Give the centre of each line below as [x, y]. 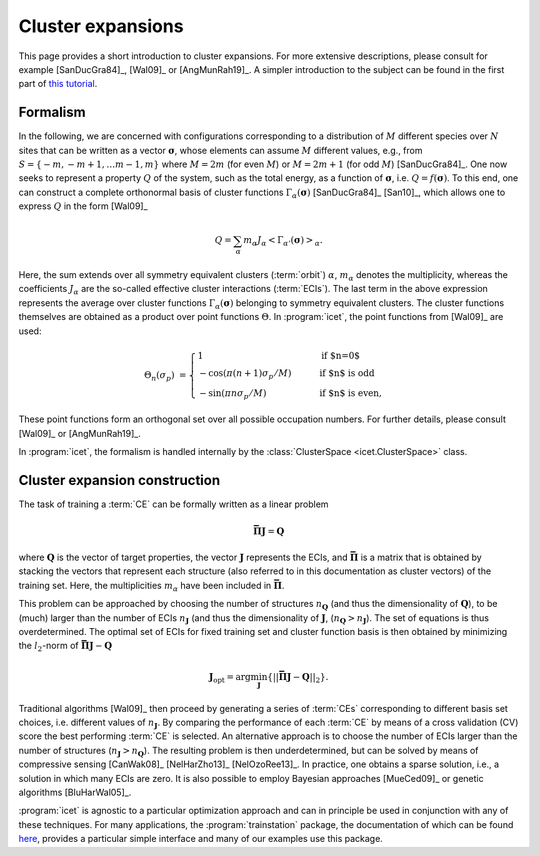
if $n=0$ [340, 355]
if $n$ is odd [347, 373]
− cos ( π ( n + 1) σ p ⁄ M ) [245, 374]
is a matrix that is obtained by [421, 557]
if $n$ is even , [350, 393]
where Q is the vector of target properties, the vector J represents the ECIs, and [183, 557]
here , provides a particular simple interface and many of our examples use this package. [201, 839]
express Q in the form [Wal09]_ [83, 206]
